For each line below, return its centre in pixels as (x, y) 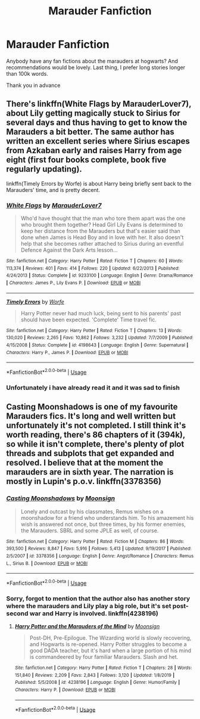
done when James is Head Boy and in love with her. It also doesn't (102, 237)
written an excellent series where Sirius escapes (98, 141)
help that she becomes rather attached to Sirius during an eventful (102, 244)
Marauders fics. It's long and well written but (91, 416)
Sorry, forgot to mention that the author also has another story (98, 599)
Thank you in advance (33, 85)
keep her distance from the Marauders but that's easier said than (100, 231)
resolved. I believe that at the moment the (85, 463)
